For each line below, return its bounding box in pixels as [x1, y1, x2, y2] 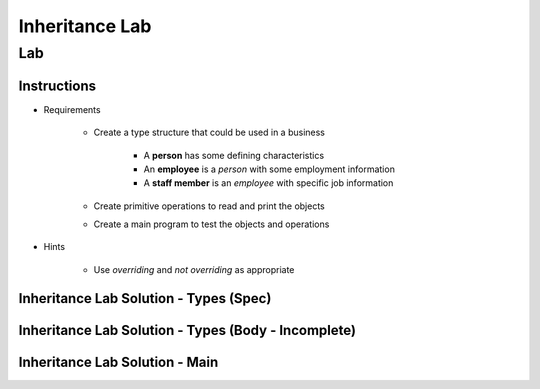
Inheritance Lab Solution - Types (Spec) [18, 290, 272, 307]
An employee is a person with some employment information [143, 163, 395, 175]
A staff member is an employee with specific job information [143, 177, 394, 189]
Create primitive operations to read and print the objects [93, 200, 325, 212]
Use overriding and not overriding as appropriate [93, 263, 295, 275]
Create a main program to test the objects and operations [93, 218, 330, 230]
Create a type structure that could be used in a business [93, 126, 325, 139]
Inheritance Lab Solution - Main [18, 353, 219, 370]
